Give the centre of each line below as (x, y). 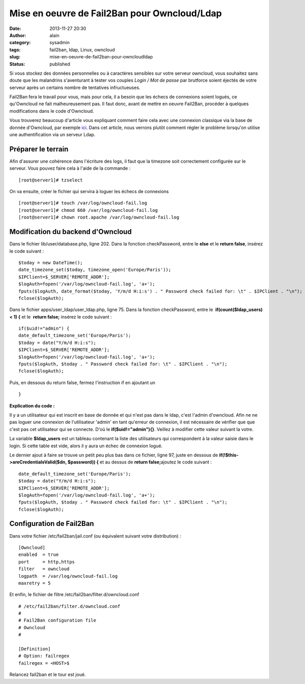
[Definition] (35, 649)
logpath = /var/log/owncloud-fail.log (68, 576)
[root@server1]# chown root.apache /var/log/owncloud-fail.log (99, 217)
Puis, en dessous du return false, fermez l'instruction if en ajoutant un (82, 382)
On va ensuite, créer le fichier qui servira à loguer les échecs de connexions (89, 192)
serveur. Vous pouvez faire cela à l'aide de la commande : (70, 168)
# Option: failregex (44, 656)
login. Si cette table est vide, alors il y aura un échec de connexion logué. (86, 446)
